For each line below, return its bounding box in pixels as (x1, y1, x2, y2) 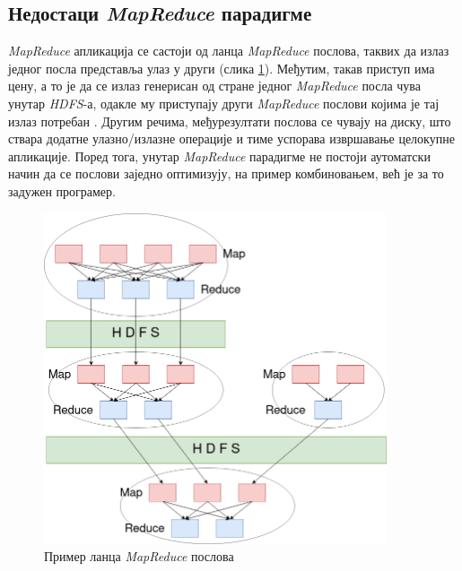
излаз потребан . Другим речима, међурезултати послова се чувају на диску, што (8, 111, 451, 130)
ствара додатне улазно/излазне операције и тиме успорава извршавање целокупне (8, 129, 455, 148)
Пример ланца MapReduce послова (44, 547, 234, 566)
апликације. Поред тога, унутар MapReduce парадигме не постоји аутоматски (8, 146, 431, 165)
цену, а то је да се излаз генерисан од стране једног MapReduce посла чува (8, 76, 421, 95)
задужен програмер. (8, 181, 116, 200)
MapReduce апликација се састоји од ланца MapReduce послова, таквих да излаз (8, 41, 449, 60)
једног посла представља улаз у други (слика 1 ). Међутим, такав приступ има (8, 58, 435, 77)
